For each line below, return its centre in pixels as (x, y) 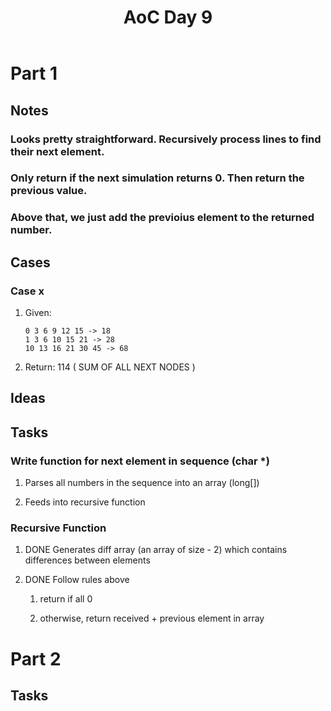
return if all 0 (66, 599)
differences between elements (87, 560)
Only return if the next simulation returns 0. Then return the (157, 178)
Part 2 (36, 658)
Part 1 (34, 73)
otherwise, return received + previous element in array (152, 618)
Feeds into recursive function (85, 502)
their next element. (57, 151)
